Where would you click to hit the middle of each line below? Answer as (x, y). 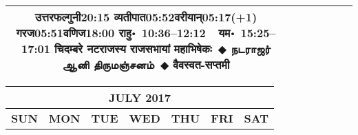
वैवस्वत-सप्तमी (201, 64)
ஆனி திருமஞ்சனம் (108, 64)
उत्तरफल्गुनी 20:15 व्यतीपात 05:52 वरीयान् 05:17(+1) (146, 17)
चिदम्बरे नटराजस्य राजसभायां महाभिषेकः (133, 49)
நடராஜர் (251, 49)
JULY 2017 (139, 97)
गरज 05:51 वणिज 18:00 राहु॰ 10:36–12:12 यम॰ (125, 33)
